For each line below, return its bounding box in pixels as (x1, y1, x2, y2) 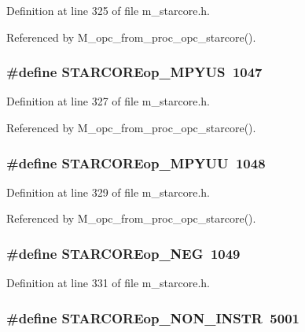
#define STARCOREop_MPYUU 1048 (6, 153, 266, 172)
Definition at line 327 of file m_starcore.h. (6, 93, 210, 109)
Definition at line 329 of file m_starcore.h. (6, 183, 210, 200)
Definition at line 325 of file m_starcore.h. (6, 2, 210, 18)
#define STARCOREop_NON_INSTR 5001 (6, 308, 299, 327)
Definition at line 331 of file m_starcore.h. (6, 275, 210, 291)
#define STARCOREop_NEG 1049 (6, 243, 241, 263)
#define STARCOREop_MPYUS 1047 (6, 62, 263, 82)
